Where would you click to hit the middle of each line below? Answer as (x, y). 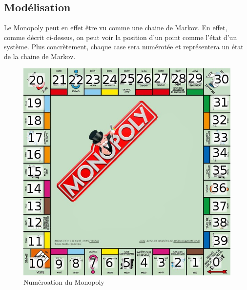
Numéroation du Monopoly (64, 282)
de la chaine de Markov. (40, 56)
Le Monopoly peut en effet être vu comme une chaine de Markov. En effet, (116, 28)
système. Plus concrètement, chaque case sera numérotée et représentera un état (124, 47)
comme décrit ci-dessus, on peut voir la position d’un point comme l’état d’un (121, 37)
